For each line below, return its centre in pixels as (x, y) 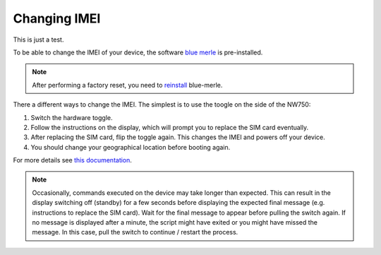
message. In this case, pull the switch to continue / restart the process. (135, 232)
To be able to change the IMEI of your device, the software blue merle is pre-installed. (138, 52)
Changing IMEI (57, 18)
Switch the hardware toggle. (72, 117)
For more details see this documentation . (72, 160)
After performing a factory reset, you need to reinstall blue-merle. (127, 85)
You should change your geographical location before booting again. (131, 147)
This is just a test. (38, 40)
